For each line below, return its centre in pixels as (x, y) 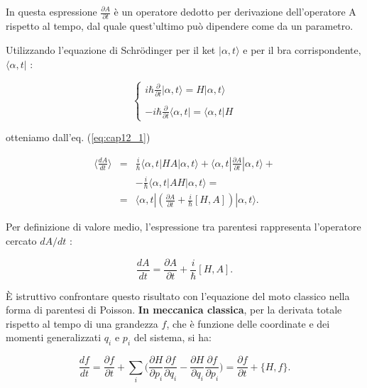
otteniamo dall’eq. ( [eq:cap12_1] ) (78, 137)
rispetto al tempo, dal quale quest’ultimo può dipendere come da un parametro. (180, 26)
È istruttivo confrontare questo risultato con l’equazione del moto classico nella (178, 295)
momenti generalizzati (54, 337)
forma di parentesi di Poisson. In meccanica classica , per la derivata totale (174, 310)
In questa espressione (51, 11)
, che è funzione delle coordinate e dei (248, 323)
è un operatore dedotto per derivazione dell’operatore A (235, 11)
